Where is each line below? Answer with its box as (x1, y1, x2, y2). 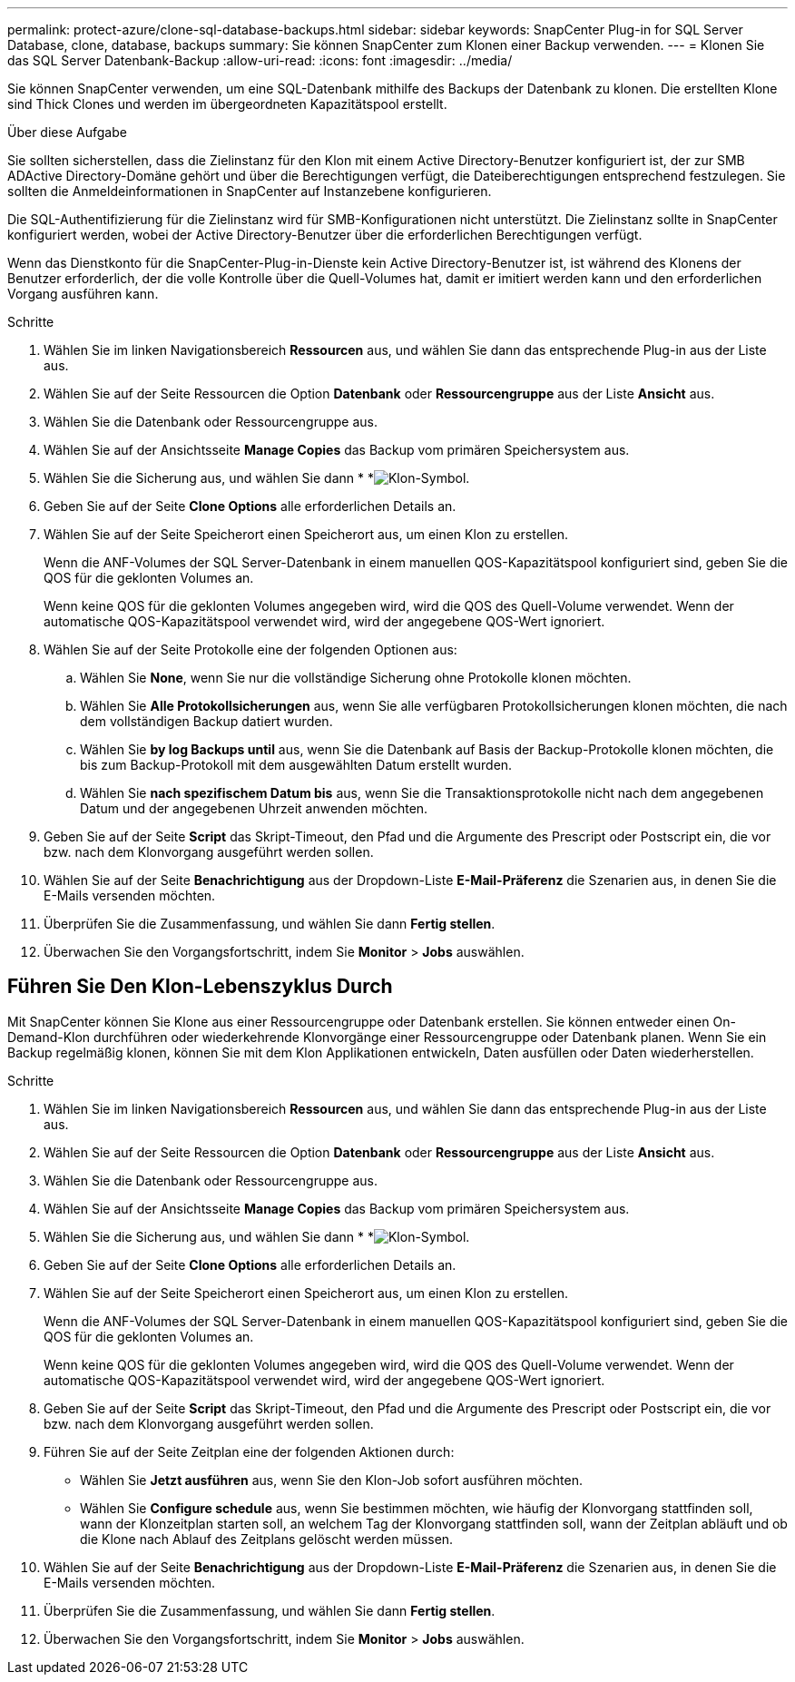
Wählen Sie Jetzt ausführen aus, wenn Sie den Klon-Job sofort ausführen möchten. (80, 1471, 584, 1488)
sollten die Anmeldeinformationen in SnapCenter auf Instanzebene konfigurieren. (7, 183, 492, 199)
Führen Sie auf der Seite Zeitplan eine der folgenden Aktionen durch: (44, 1443, 455, 1460)
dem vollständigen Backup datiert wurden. (80, 713, 333, 729)
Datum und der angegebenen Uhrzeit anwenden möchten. (80, 801, 428, 816)
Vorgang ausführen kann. (7, 286, 159, 301)
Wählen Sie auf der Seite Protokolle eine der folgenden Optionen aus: (44, 642, 457, 657)
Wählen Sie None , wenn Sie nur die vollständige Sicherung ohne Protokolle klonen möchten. (80, 670, 632, 685)
